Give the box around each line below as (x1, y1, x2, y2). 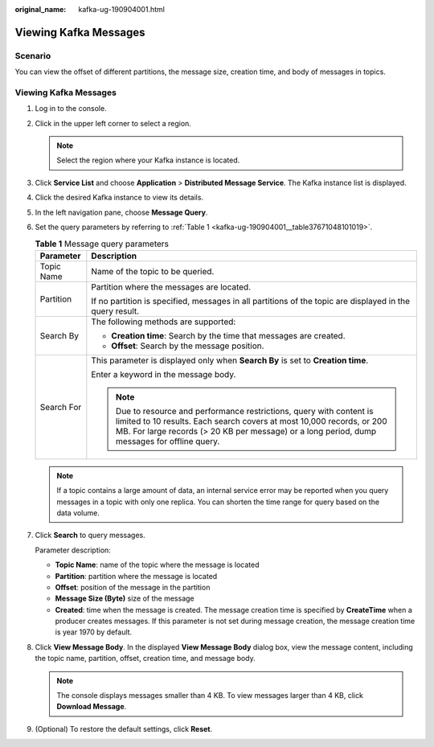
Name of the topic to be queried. (91, 265, 215, 277)
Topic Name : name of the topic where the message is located (55, 560, 260, 570)
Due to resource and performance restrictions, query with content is (115, 405, 374, 417)
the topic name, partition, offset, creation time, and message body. (35, 654, 256, 663)
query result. (91, 306, 140, 317)
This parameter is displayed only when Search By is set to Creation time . (91, 355, 369, 366)
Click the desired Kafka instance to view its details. (35, 193, 204, 203)
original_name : (14, 5, 67, 14)
